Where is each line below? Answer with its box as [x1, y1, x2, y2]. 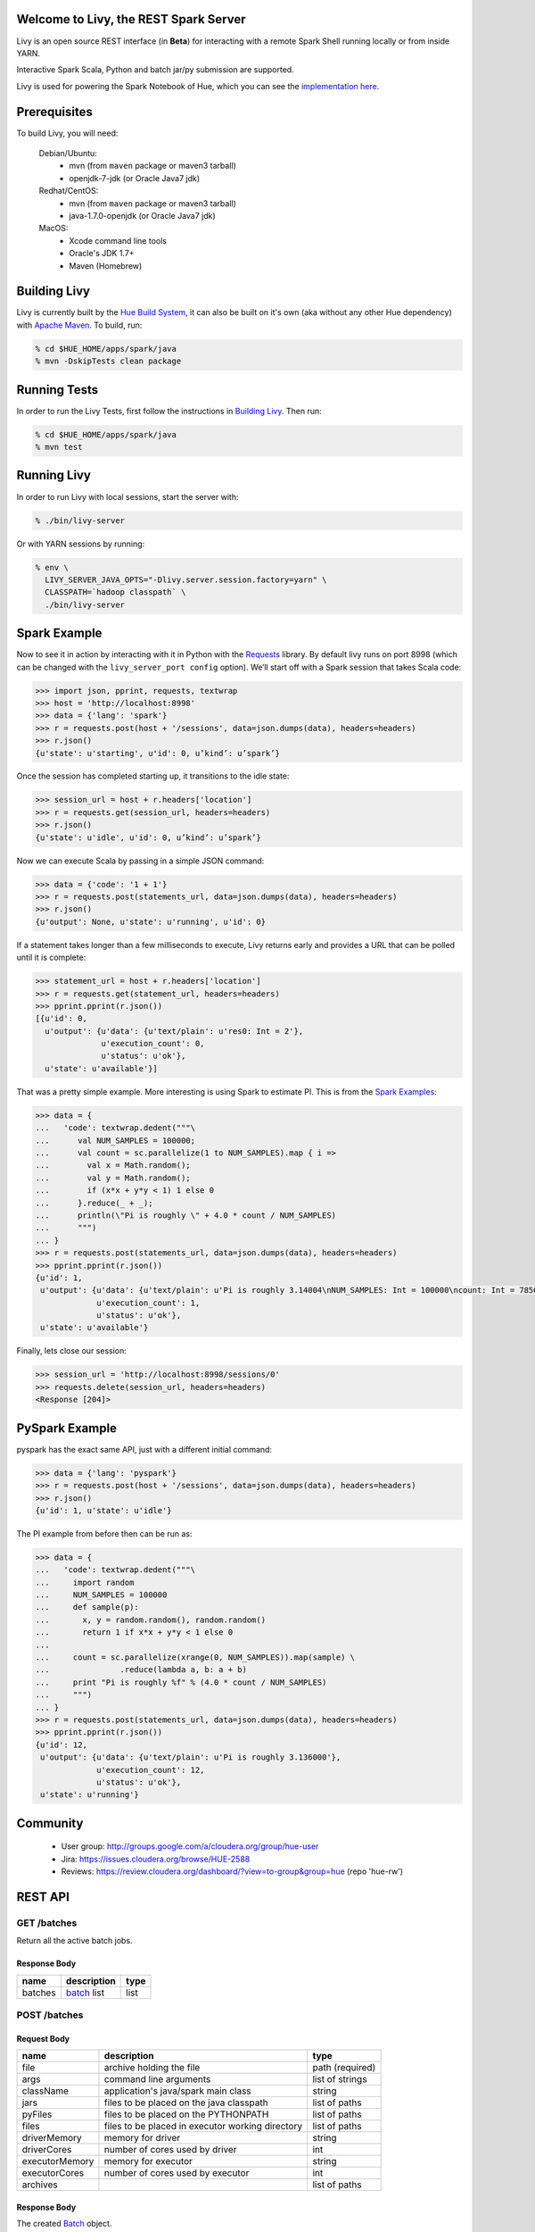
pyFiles [21, 2108, 53, 2120]
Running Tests [16, 382, 98, 397]
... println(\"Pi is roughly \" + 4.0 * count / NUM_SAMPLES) [35, 1210, 337, 1220]
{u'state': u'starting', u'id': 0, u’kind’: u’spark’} [35, 748, 280, 758]
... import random [35, 1577, 135, 1587]
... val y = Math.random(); [35, 1172, 191, 1183]
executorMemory [21, 2155, 95, 2168]
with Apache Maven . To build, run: [16, 320, 143, 330]
